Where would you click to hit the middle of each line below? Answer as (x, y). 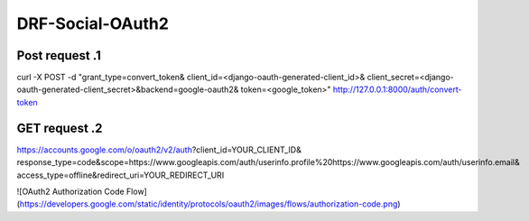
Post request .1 (59, 55)
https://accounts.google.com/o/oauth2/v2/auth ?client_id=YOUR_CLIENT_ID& (159, 150)
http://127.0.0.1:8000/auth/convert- (397, 89)
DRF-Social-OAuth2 (93, 23)
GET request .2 (60, 128)
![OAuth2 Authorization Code (71, 191)
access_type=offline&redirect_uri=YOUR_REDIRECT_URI (121, 175)
